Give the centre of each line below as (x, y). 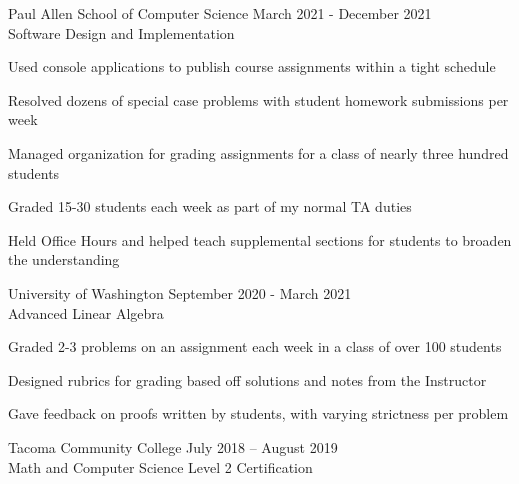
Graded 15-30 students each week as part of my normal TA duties (210, 206)
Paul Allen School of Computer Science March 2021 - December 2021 (220, 13)
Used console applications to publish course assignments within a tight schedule (252, 66)
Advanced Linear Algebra (86, 312)
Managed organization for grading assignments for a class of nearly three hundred (258, 152)
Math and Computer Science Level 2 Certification (160, 466)
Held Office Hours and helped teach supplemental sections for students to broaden (260, 239)
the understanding (64, 259)
